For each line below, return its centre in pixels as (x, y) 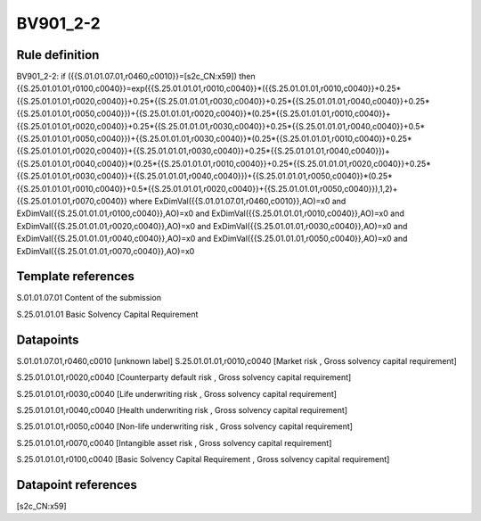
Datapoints (48, 339)
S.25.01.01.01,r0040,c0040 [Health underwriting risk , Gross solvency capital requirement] (182, 409)
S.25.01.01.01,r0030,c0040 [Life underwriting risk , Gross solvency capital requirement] (177, 393)
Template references (76, 277)
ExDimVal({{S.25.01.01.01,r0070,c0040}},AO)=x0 (106, 251)
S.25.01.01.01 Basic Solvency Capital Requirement (107, 314)
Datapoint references (77, 485)
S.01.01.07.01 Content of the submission (89, 298)
